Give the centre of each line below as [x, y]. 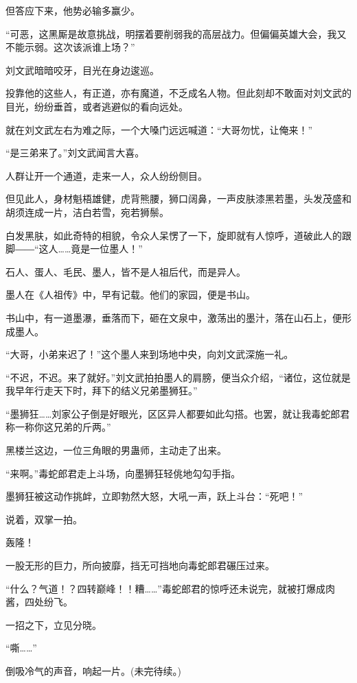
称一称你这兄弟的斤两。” [58, 427]
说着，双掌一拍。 [44, 519]
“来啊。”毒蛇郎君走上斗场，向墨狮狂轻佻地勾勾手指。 [123, 473]
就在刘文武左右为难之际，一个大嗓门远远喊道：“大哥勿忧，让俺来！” [159, 129]
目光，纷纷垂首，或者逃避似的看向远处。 [97, 106]
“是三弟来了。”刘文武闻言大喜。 [75, 153]
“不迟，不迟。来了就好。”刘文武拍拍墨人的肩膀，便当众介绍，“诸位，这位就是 [178, 377]
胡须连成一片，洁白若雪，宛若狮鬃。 [87, 212]
